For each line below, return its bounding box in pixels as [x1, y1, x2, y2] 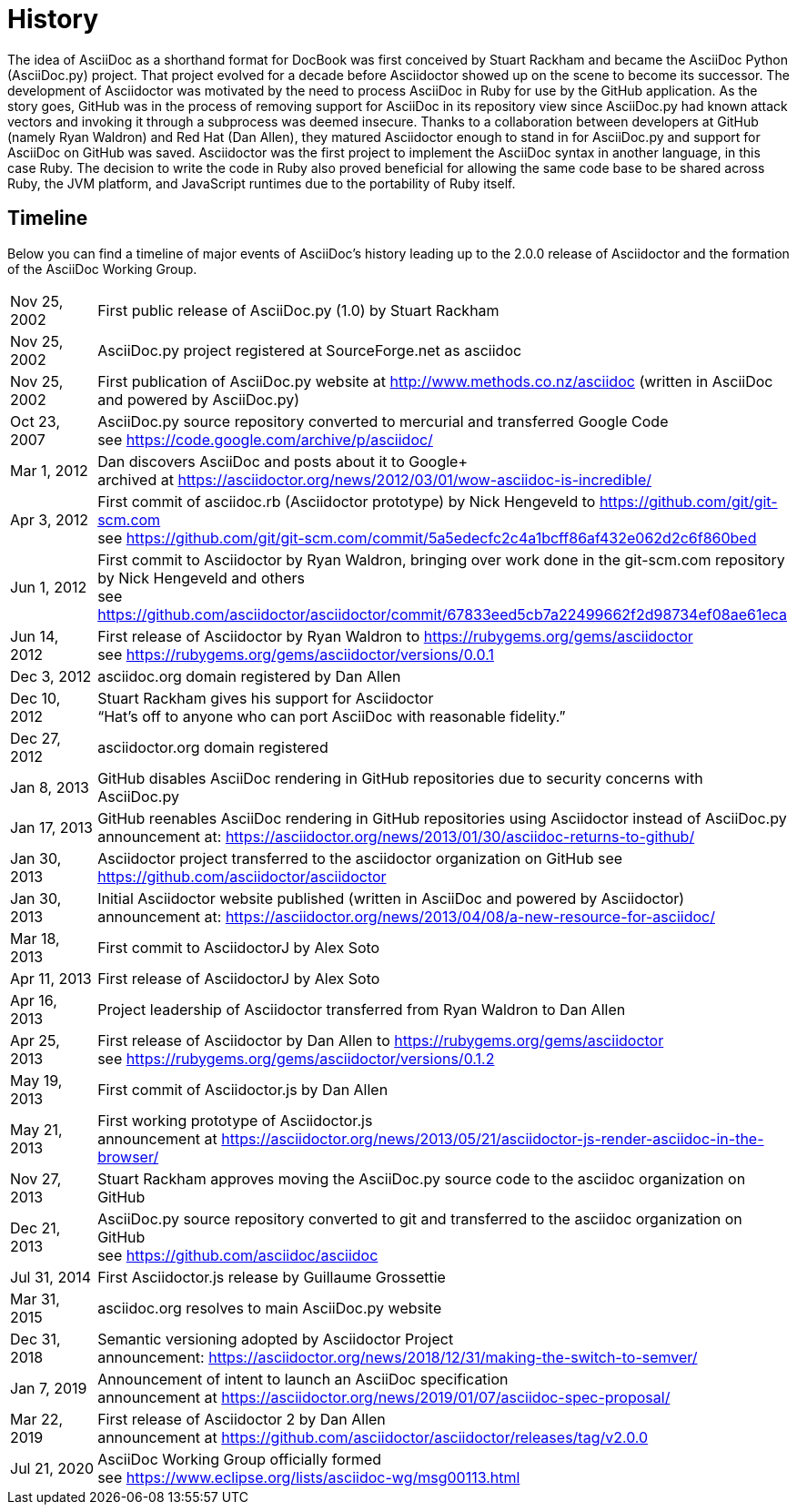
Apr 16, [10, 990, 57, 1010]
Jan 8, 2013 [10, 777, 89, 797]
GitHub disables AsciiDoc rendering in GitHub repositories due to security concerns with [97, 768, 703, 787]
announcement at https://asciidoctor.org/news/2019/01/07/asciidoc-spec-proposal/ [97, 1387, 671, 1406]
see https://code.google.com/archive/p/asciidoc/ [97, 430, 433, 449]
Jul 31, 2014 [10, 1267, 92, 1286]
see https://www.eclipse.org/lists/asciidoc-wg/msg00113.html [97, 1467, 520, 1487]
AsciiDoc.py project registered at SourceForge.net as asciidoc [97, 340, 522, 360]
